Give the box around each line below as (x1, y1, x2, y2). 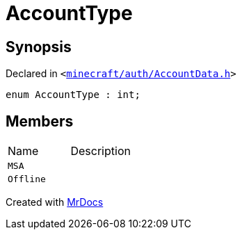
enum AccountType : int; (6, 89, 140, 101)
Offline (8, 174, 46, 185)
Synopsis (6, 38, 72, 56)
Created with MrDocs (6, 196, 104, 209)
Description (70, 144, 131, 159)
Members (6, 112, 74, 130)
